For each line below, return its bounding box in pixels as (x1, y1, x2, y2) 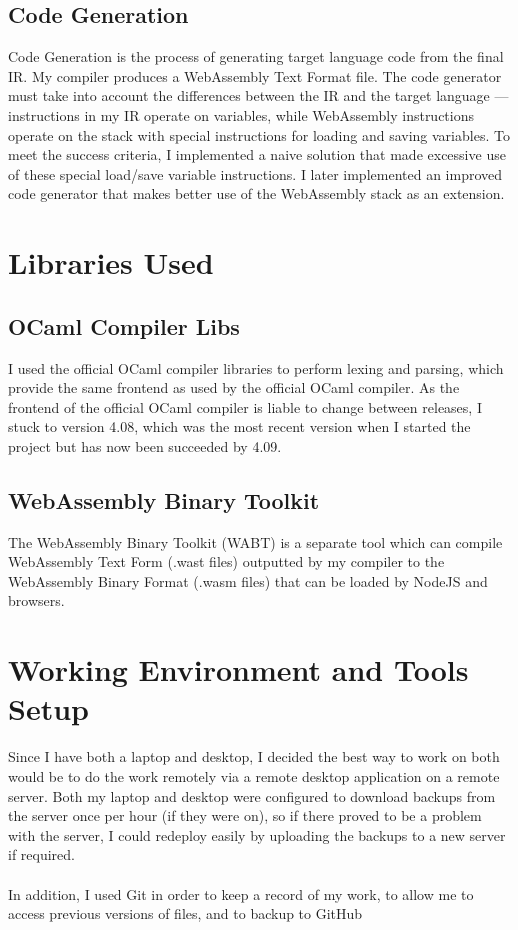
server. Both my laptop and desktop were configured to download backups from (8, 785, 496, 806)
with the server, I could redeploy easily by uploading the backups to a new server (8, 824, 506, 845)
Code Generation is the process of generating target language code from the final (8, 46, 504, 67)
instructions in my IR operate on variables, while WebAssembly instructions (8, 104, 475, 125)
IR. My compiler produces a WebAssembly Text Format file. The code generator (8, 65, 502, 86)
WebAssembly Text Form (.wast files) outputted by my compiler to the (8, 551, 445, 572)
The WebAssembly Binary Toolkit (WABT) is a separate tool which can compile (8, 531, 503, 552)
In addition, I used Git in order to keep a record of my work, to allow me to (8, 883, 474, 904)
